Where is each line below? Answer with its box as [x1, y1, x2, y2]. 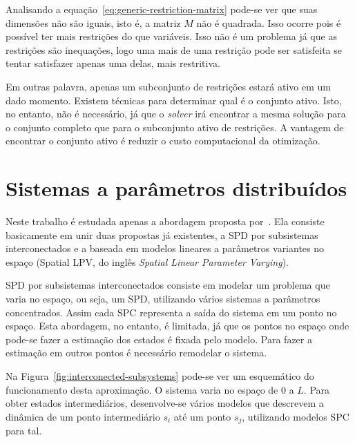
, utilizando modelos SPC [242, 409, 349, 423]
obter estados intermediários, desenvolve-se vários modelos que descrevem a [6, 396, 324, 410]
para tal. [6, 423, 42, 438]
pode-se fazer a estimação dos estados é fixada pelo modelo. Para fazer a [6, 331, 312, 346]
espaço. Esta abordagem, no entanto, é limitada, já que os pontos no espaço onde [6, 318, 349, 333]
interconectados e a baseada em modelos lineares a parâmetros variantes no [6, 241, 325, 256]
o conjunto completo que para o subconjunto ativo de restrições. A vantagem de [6, 119, 344, 134]
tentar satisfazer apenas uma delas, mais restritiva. [6, 56, 220, 70]
